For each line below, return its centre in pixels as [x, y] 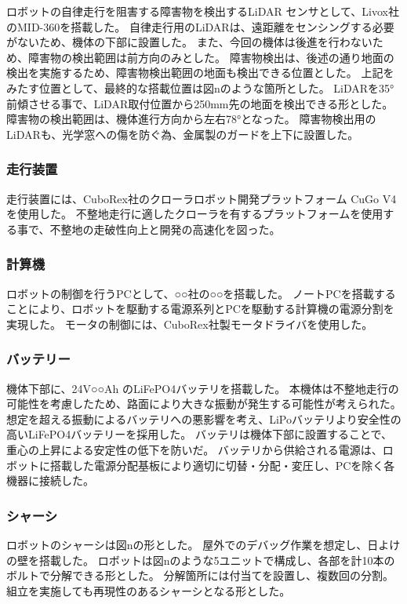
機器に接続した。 [50, 480]
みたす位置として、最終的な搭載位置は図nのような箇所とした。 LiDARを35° [200, 87]
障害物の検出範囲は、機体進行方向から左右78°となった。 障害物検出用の [191, 119]
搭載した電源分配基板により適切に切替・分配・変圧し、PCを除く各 [222, 465]
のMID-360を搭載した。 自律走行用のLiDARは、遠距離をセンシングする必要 [200, 26]
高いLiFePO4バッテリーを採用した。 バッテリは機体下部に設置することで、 [199, 434]
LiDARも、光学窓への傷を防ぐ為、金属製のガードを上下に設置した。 [183, 134]
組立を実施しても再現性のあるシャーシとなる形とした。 [149, 590]
